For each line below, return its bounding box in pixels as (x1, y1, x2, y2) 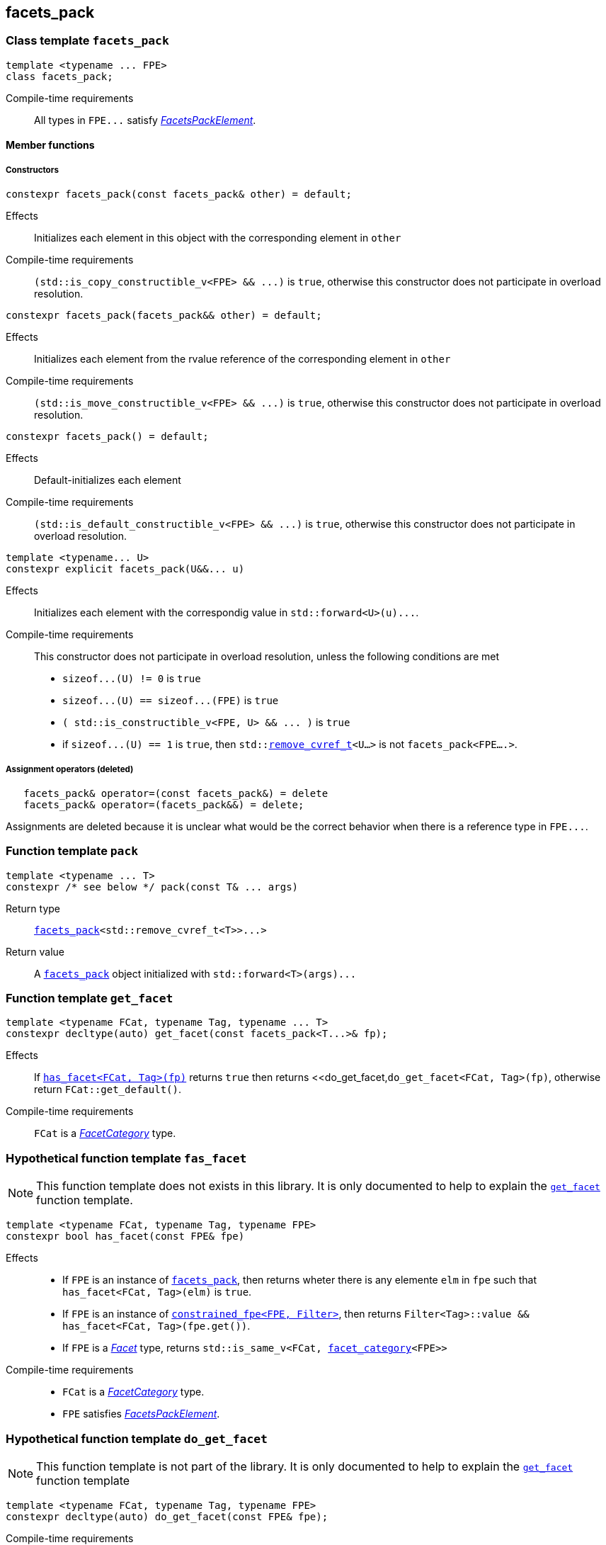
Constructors (6, 164, 59, 175)
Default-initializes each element (34, 474, 181, 487)
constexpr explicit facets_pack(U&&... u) (6, 563, 245, 575)
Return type (6, 902, 60, 915)
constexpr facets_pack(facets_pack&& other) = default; (6, 310, 322, 322)
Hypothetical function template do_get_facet (6, 1431, 268, 1446)
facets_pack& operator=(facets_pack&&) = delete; (23, 798, 304, 810)
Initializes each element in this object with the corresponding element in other (34, 232, 401, 244)
